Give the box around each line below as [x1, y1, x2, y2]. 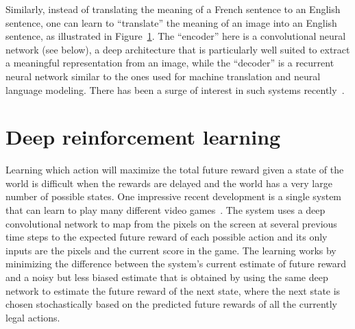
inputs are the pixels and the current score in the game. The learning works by [5, 243, 336, 257]
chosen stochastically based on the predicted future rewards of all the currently [5, 297, 338, 311]
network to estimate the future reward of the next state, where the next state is [5, 283, 341, 297]
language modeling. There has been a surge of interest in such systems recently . [5, 82, 345, 97]
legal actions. [5, 310, 60, 324]
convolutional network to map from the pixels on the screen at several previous [5, 216, 337, 230]
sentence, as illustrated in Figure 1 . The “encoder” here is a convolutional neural [5, 29, 346, 43]
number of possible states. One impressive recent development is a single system [5, 189, 342, 204]
